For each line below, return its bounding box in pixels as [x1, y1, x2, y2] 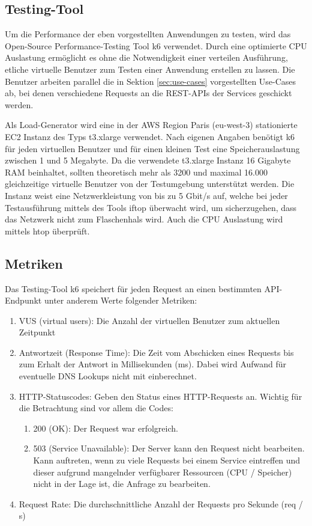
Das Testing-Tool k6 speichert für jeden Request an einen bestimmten [5, 282, 262, 295]
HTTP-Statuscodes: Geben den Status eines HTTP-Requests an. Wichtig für [19, 390, 302, 402]
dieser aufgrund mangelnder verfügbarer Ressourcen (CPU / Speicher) [33, 465, 292, 478]
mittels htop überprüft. [5, 224, 90, 237]
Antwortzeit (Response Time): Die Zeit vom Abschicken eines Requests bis [19, 346, 294, 358]
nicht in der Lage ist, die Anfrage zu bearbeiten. [33, 477, 211, 490]
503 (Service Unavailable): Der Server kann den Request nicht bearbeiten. [33, 442, 305, 454]
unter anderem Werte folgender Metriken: [44, 294, 197, 307]
